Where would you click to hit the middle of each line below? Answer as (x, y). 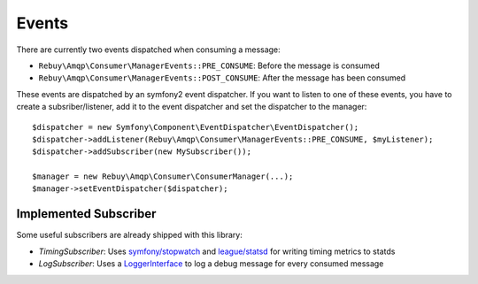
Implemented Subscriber (86, 214)
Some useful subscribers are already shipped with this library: (129, 235)
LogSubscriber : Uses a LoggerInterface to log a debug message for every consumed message (211, 264)
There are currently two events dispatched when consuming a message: (148, 50)
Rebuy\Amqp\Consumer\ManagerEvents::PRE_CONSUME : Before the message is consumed (209, 65)
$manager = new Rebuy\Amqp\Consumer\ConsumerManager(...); (163, 177)
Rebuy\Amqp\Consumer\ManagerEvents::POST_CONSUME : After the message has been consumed (222, 78)
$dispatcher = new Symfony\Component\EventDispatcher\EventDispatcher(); (196, 127)
